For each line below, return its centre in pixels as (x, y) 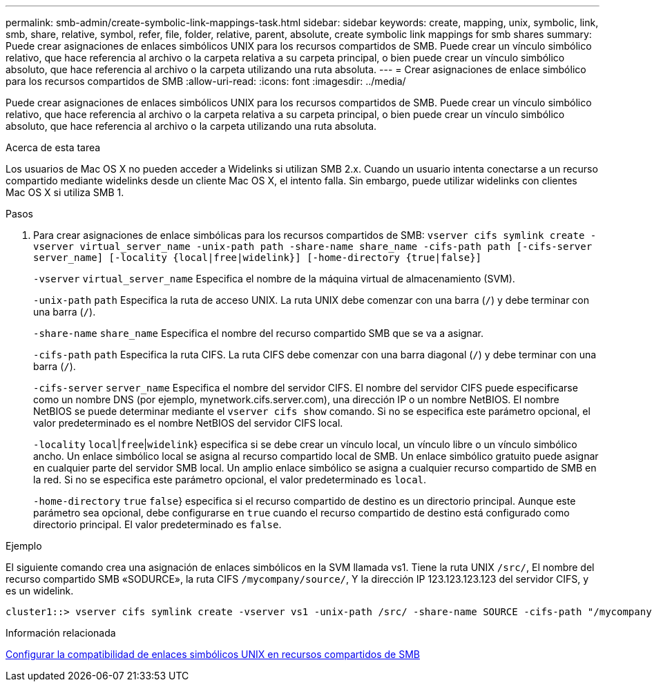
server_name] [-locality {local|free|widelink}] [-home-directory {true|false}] (258, 258)
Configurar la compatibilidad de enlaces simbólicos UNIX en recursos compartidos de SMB (213, 654)
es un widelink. (40, 591)
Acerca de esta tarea (53, 147)
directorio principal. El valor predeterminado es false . (157, 524)
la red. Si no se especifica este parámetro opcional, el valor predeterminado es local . (230, 480)
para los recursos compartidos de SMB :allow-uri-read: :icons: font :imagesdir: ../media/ (206, 81)
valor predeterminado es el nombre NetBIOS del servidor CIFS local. (188, 423)
